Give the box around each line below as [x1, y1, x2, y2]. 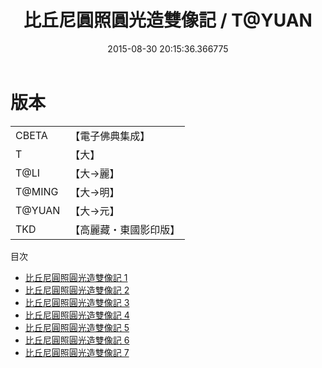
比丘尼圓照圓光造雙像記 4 [24, 309, 130, 321]
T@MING [15, 184, 59, 198]
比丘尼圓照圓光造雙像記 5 [24, 321, 130, 333]
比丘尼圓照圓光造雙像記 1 [24, 271, 128, 283]
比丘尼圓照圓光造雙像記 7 [24, 346, 130, 358]
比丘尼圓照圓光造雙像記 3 [24, 296, 130, 308]
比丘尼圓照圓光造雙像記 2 [24, 284, 130, 296]
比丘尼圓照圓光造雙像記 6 [24, 334, 130, 346]
